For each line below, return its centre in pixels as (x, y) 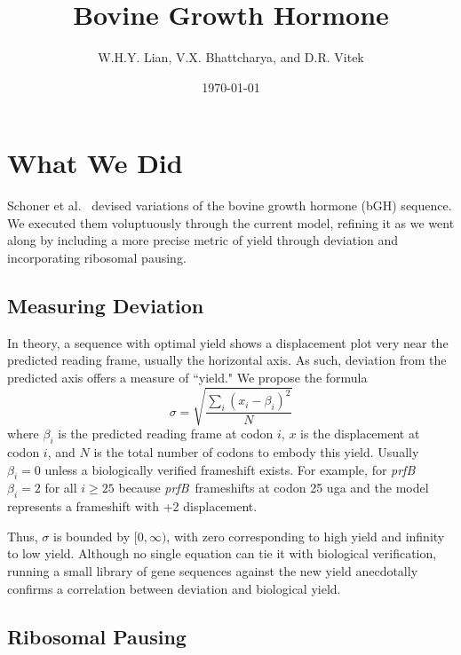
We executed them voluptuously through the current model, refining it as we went (231, 222)
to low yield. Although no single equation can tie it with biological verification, (222, 553)
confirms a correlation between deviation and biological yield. (174, 588)
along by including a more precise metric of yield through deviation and (203, 240)
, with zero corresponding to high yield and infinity (306, 536)
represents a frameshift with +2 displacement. (132, 506)
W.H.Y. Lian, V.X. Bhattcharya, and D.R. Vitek (231, 57)
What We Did (95, 163)
